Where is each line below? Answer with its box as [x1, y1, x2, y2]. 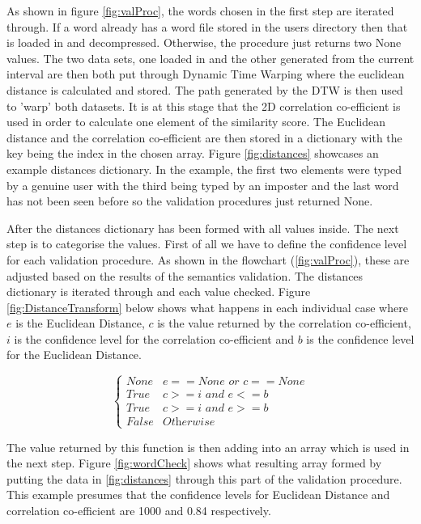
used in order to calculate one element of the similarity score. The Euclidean [6, 113, 385, 130]
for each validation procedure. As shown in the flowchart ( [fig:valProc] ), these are [6, 251, 410, 268]
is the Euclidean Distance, [15, 315, 145, 332]
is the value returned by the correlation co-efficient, [157, 315, 411, 332]
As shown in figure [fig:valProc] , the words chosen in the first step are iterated [6, 2, 394, 19]
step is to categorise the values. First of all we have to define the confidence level [6, 235, 407, 252]
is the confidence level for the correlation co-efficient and [14, 330, 294, 347]
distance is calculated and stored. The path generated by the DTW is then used [6, 81, 403, 98]
